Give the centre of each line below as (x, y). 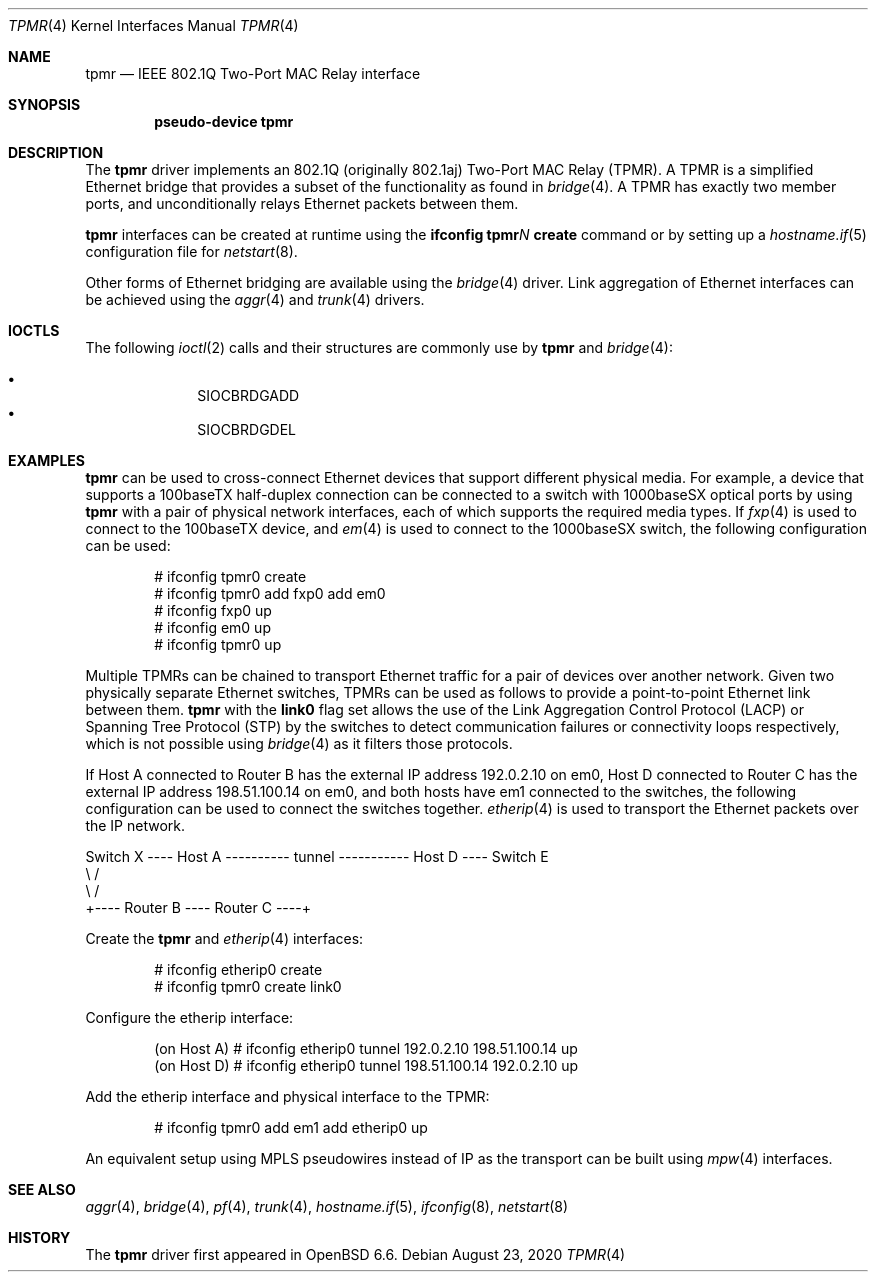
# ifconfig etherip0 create (238, 969)
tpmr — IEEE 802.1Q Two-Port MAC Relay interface (253, 73)
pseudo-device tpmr (224, 121)
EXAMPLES (46, 460)
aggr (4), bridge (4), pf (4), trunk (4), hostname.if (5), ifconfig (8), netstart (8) (327, 1206)
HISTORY (39, 1237)
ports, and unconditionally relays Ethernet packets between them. (302, 203)
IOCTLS (34, 330)
